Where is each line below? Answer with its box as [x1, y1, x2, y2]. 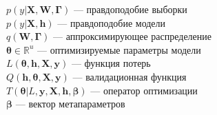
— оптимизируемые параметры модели [37, 42, 201, 56]
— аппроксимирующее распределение [52, 29, 211, 43]
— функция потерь [71, 56, 151, 70]
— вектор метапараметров [15, 96, 125, 111]
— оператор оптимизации [90, 83, 198, 97]
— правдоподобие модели [57, 15, 166, 30]
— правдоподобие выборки [73, 2, 187, 16]
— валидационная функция [72, 69, 187, 83]
